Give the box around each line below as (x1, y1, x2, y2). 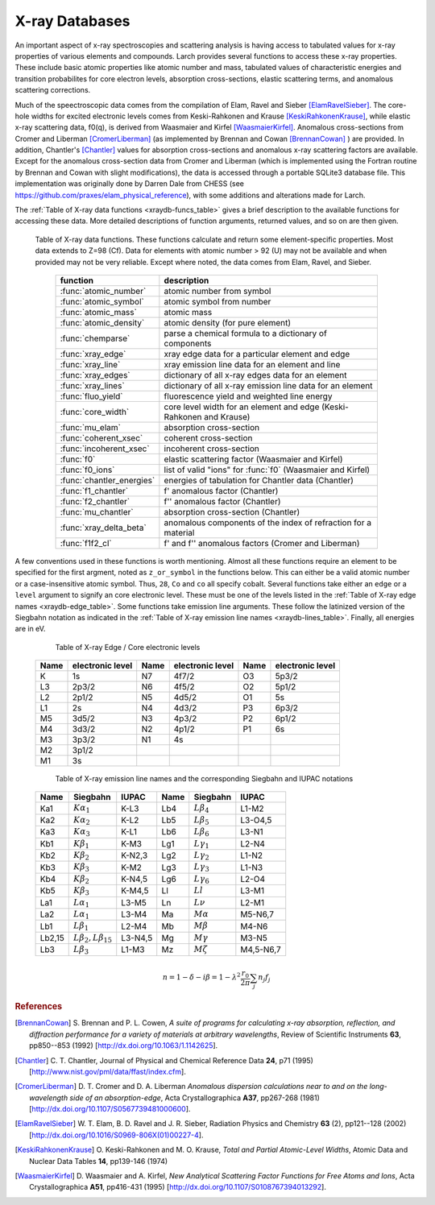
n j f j (258, 973, 271, 984)
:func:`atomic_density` (60, 317, 145, 328)
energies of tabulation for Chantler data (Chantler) (164, 474, 354, 486)
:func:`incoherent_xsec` (60, 443, 150, 454)
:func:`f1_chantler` (60, 485, 129, 496)
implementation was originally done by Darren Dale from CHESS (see (14, 179, 245, 188)
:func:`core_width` (60, 406, 130, 417)
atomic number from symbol (164, 285, 271, 296)
